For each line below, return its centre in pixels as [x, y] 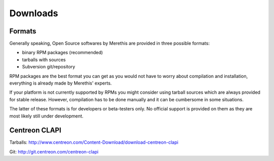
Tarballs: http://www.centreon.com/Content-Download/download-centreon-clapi [94, 142]
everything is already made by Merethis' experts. [61, 83]
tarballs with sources [44, 59]
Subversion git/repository [49, 67]
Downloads [34, 13]
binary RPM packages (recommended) [63, 53]
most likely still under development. [46, 116]
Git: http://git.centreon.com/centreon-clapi [54, 151]
